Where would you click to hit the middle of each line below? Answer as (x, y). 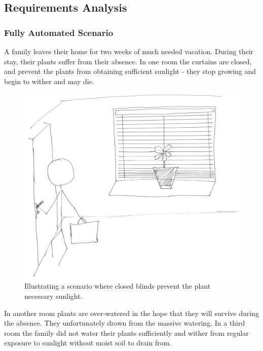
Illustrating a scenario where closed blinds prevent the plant (118, 286)
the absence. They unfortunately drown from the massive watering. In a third (125, 323)
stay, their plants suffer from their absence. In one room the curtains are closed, (128, 61)
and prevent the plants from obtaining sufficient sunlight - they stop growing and (130, 71)
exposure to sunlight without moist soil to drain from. (88, 343)
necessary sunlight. (53, 296)
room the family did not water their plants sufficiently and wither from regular (126, 333)
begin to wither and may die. (49, 81)
